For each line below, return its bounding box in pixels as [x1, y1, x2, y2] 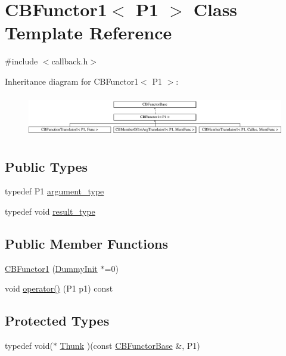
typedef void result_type [5, 205, 95, 217]
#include [5, 55, 38, 67]
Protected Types [5, 311, 110, 330]
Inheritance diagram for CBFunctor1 [5, 75, 139, 87]
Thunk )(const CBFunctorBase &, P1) [60, 339, 200, 352]
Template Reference [5, 20, 172, 45]
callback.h [51, 55, 88, 67]
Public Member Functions [5, 234, 168, 252]
